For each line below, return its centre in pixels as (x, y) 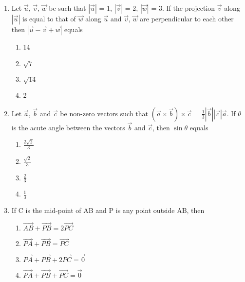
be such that (67, 8)
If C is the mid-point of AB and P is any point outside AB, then (108, 210)
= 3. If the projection (183, 8)
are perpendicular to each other (187, 18)
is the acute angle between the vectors (68, 127)
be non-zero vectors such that (104, 113)
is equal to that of (49, 18)
